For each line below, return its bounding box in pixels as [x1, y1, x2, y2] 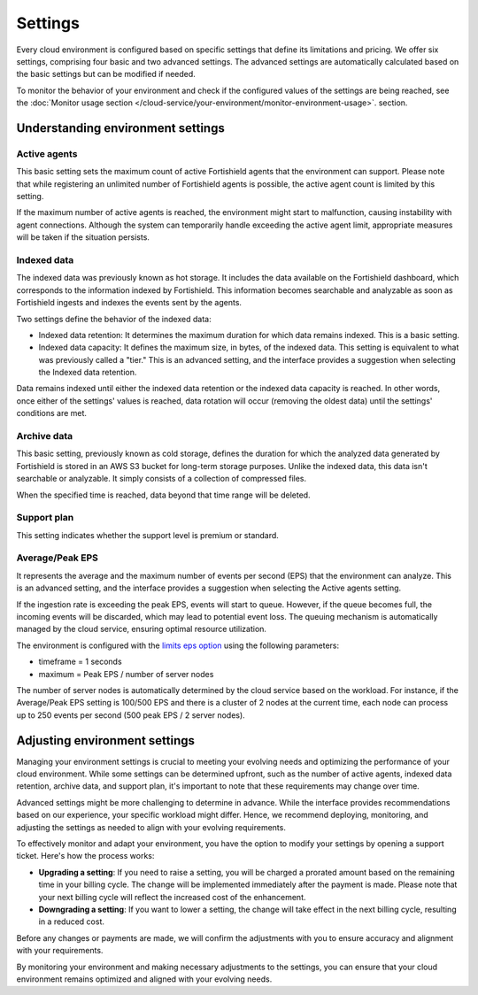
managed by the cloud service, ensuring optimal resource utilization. [16, 624, 267, 635]
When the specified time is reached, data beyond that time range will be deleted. [16, 490, 311, 500]
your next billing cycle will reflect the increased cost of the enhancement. [38, 891, 306, 902]
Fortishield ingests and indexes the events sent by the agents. [16, 297, 243, 308]
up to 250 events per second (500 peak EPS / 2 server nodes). [16, 709, 245, 721]
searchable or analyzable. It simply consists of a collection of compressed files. [16, 474, 307, 484]
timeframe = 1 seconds [38, 656, 123, 667]
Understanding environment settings [16, 120, 225, 135]
